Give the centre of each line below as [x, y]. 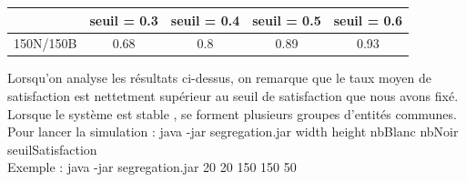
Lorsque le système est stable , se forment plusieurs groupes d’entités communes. [232, 113]
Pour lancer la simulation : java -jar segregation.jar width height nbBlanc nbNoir [233, 131]
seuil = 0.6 [368, 20]
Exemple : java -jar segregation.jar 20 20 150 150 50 [152, 167]
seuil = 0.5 [287, 20]
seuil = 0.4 [205, 20]
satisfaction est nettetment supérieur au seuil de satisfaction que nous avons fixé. [233, 96]
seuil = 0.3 [124, 20]
